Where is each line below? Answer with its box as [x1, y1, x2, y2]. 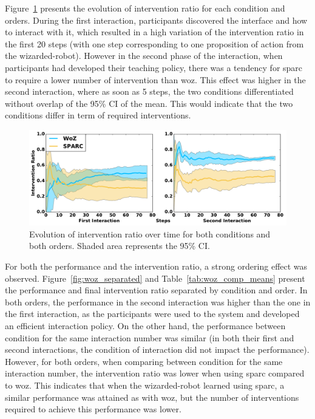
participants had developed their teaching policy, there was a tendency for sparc [5, 61, 303, 73]
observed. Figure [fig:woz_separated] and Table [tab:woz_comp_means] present [5, 271, 305, 284]
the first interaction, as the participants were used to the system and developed [5, 307, 300, 320]
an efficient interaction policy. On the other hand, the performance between [5, 319, 286, 332]
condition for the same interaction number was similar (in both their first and [5, 331, 294, 344]
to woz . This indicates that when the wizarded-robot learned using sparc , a [5, 379, 285, 391]
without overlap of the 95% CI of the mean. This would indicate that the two [5, 97, 293, 109]
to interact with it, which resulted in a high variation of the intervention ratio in [5, 26, 304, 38]
